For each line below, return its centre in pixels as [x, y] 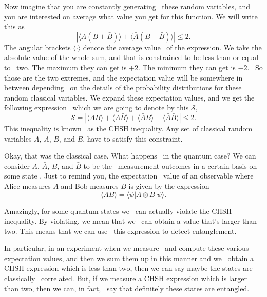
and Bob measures [90, 185]
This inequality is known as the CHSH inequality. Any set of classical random [128, 128]
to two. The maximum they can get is [65, 67]
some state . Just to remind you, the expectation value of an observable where [129, 176]
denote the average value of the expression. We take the [172, 47]
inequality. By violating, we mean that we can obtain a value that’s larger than [130, 221]
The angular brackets [37, 47]
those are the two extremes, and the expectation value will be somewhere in [123, 77]
